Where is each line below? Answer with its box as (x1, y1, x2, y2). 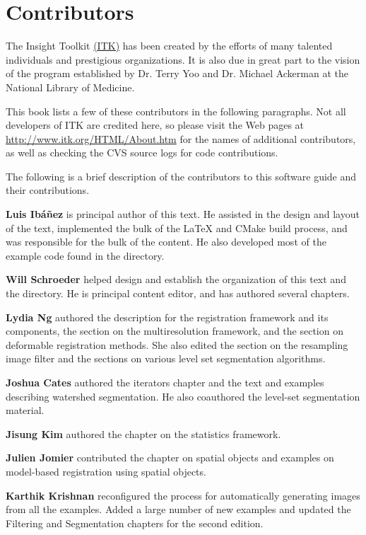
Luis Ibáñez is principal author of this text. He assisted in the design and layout (6, 207, 360, 222)
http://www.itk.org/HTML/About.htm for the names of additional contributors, (6, 131, 356, 146)
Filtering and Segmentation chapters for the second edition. (6, 515, 264, 530)
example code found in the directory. (6, 248, 165, 263)
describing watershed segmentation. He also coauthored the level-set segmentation (6, 389, 360, 403)
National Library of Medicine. (6, 79, 135, 94)
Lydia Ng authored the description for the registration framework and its (6, 309, 329, 324)
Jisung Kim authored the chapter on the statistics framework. (6, 426, 281, 441)
